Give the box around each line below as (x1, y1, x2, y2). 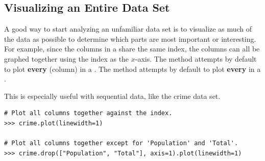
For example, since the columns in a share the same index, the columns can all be (4, 43, 260, 54)
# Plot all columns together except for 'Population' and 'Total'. (4, 140, 238, 147)
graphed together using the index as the (4, 53, 129, 64)
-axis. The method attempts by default (135, 53, 257, 64)
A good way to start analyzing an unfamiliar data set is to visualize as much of (4, 23, 252, 34)
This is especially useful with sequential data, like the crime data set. (4, 90, 221, 101)
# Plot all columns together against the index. (4, 110, 173, 117)
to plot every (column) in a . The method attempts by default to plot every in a (4, 63, 261, 74)
